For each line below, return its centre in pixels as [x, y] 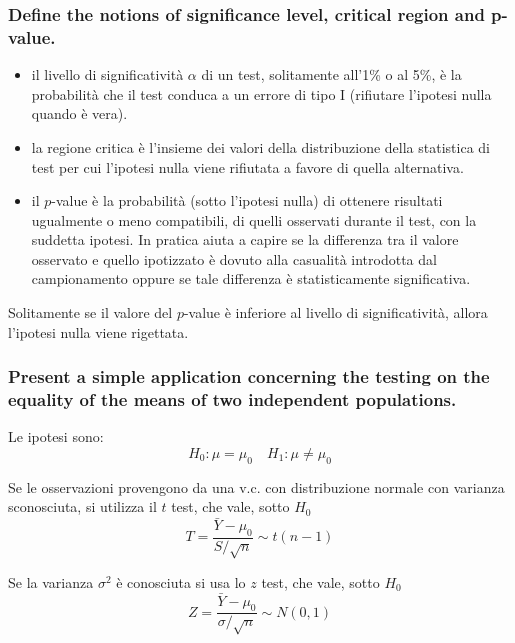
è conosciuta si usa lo [181, 581]
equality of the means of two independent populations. [232, 399]
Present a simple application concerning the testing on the [249, 376]
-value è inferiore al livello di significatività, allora [335, 312]
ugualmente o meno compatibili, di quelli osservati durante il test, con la [254, 219]
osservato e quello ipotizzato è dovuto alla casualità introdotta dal [234, 258]
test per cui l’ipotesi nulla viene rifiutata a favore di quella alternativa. [247, 166]
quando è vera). [79, 113]
